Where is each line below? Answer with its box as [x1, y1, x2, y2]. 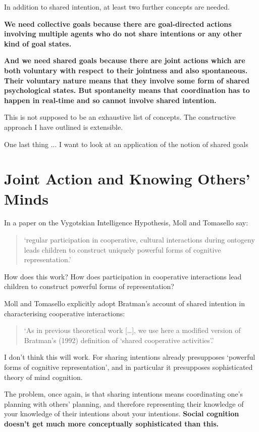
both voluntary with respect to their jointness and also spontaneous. [4, 65, 248, 75]
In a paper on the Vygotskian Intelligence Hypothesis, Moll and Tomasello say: [4, 217, 248, 228]
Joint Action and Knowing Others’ [4, 168, 250, 189]
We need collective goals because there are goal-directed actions [4, 18, 232, 29]
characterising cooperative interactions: [4, 308, 125, 318]
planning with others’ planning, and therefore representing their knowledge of [4, 398, 244, 409]
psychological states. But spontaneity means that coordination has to [4, 85, 250, 95]
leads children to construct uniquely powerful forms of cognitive [24, 244, 221, 255]
